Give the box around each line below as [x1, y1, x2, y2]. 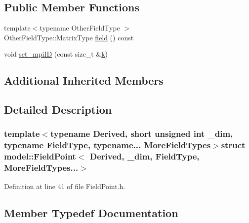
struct [221, 139, 246, 151]
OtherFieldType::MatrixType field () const [4, 32, 134, 42]
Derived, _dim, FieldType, [89, 150, 200, 162]
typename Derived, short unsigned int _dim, [50, 127, 233, 140]
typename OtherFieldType [40, 23, 120, 33]
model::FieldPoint [4, 150, 76, 162]
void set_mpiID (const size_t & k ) [4, 49, 108, 59]
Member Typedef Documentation [4, 205, 178, 220]
